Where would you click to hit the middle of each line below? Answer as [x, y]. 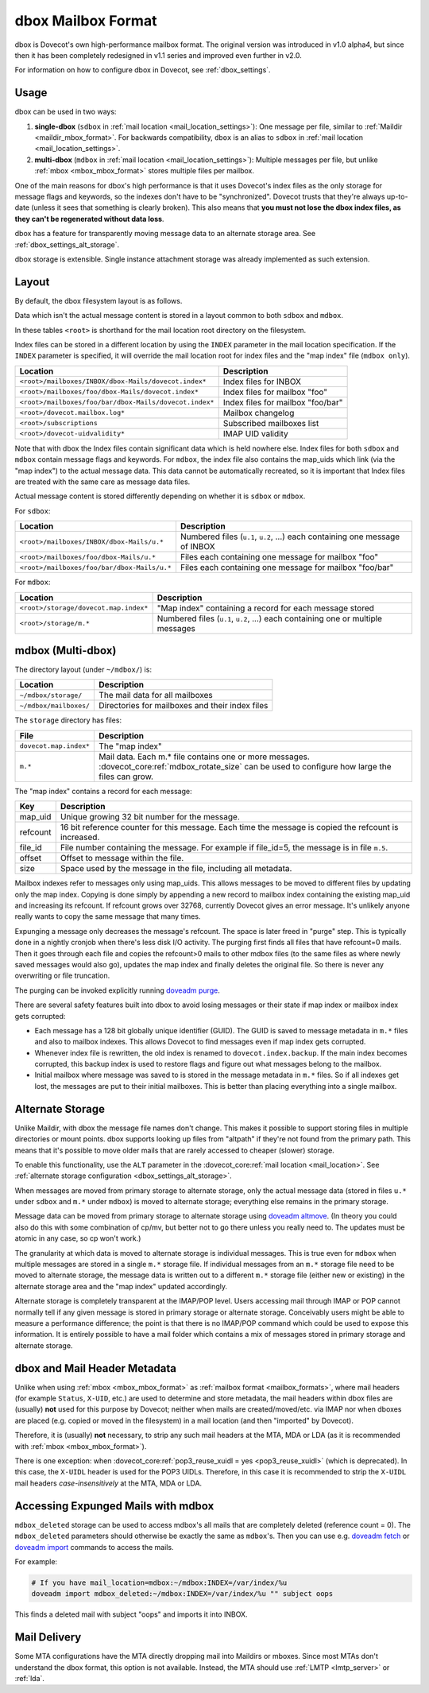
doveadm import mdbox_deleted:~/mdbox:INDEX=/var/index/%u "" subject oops [182, 1594]
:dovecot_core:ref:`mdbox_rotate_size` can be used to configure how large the [245, 766]
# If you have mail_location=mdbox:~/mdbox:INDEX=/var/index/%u [159, 1583]
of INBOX [197, 547]
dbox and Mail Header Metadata [96, 1368]
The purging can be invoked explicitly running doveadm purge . [117, 990]
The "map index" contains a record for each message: [103, 791]
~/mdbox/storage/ [51, 695]
